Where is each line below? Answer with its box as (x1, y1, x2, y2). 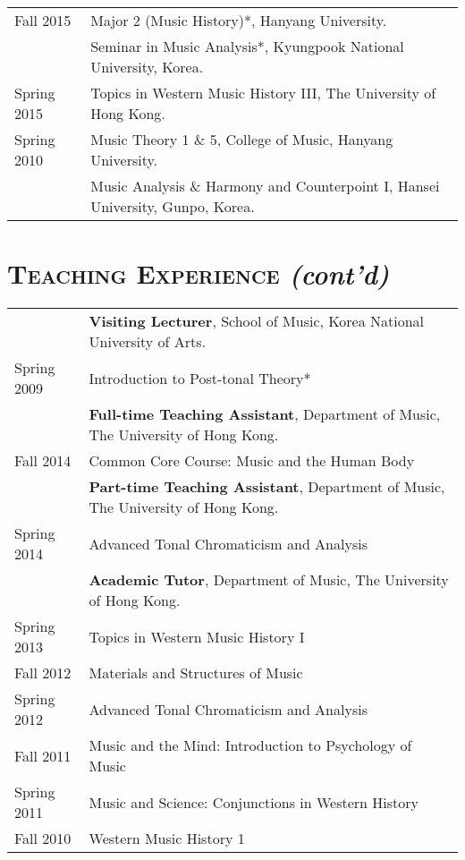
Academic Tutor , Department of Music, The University (89, 569, 449, 591)
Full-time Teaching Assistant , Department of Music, (89, 404, 441, 425)
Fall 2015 (14, 10, 72, 30)
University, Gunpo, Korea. (90, 196, 255, 217)
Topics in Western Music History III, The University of (90, 82, 436, 103)
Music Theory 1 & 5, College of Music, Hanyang (90, 129, 393, 149)
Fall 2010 (14, 828, 72, 849)
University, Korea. (90, 56, 204, 77)
